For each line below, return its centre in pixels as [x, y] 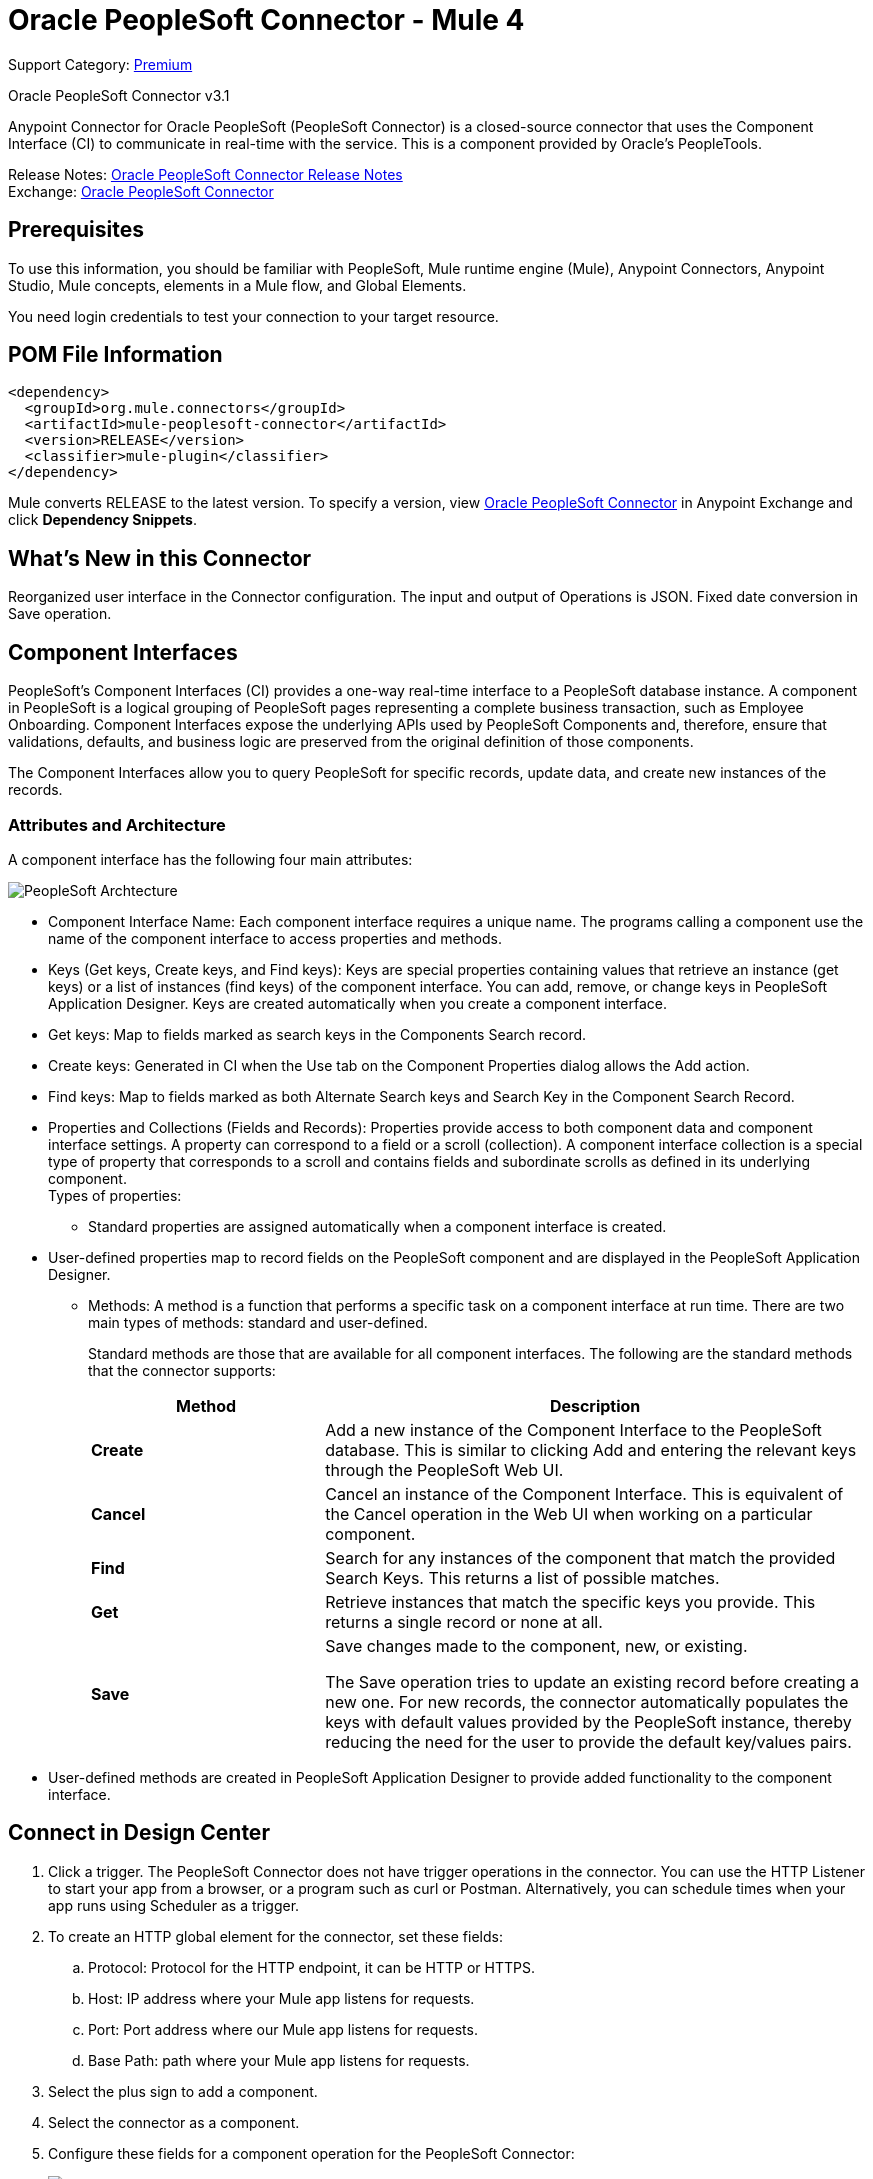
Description [595, 1405]
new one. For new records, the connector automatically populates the [587, 1701]
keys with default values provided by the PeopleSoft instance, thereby [588, 1721]
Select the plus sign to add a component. [183, 2091]
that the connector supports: [182, 1370]
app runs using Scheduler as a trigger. [174, 1905]
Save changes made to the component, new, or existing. [536, 1645]
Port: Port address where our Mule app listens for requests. [283, 2029]
